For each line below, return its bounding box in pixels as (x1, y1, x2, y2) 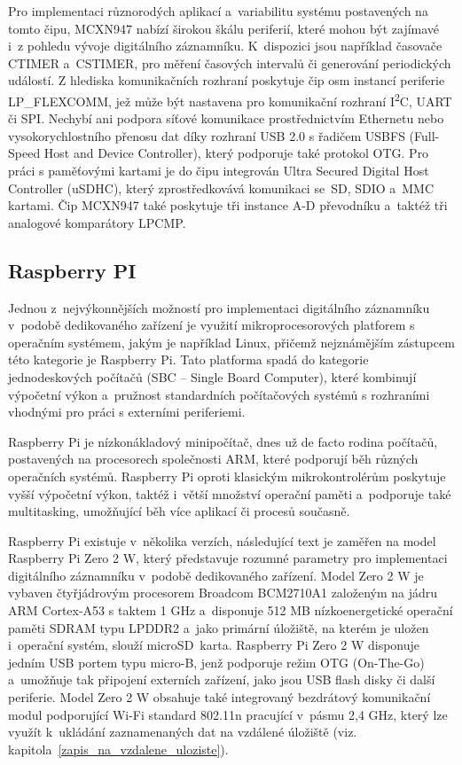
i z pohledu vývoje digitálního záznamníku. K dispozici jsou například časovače (8, 36, 442, 55)
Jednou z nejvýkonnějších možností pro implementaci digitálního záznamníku (8, 298, 430, 316)
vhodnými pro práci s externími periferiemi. (8, 402, 246, 421)
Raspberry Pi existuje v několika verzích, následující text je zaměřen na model (8, 531, 436, 550)
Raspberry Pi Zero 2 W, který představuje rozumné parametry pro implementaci (8, 549, 448, 567)
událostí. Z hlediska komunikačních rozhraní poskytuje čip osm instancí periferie (8, 71, 445, 90)
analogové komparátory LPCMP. (8, 213, 186, 231)
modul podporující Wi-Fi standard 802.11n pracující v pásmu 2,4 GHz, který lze (8, 705, 448, 723)
